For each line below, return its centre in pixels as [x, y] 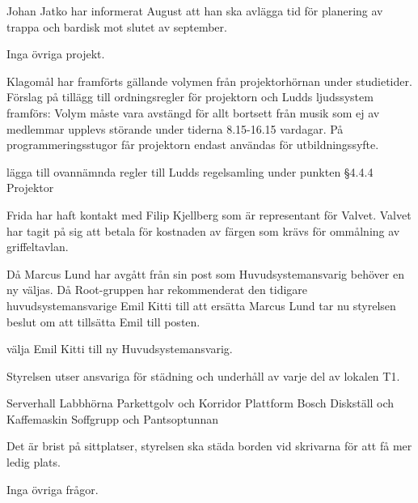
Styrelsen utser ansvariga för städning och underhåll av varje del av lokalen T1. [203, 375]
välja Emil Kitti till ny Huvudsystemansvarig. [120, 349]
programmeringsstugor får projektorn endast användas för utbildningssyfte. [193, 145]
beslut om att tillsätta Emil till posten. [103, 321]
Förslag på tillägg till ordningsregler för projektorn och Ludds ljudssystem [190, 97]
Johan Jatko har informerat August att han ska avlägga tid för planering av [195, 11]
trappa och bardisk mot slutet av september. [117, 26]
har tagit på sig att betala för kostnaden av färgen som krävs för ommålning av [203, 230]
